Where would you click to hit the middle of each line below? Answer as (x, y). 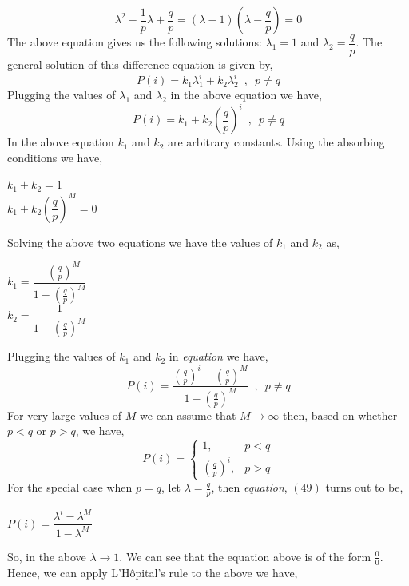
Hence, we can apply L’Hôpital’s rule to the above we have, (153, 572)
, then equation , (249, 487)
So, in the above (47, 556)
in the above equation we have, (246, 95)
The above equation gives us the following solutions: (135, 42)
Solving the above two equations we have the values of (140, 242)
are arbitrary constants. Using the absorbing (276, 142)
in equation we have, (218, 356)
